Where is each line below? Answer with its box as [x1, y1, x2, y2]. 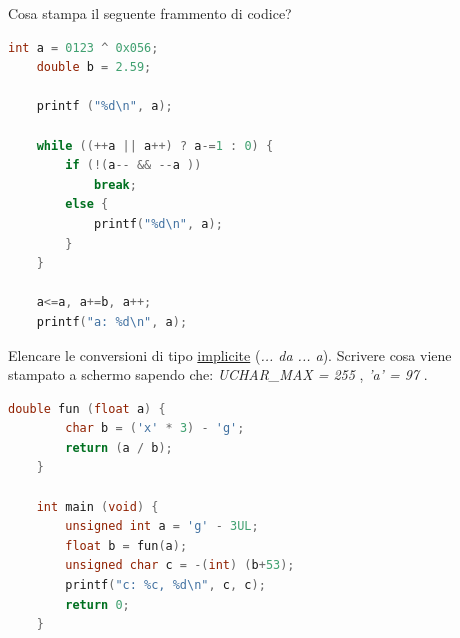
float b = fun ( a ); [65, 538, 188, 553]
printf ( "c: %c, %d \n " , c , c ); [65, 578, 266, 593]
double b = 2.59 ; [36, 60, 152, 75]
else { [65, 197, 109, 212]
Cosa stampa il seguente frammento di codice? [8, 3, 292, 23]
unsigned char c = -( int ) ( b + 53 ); [65, 558, 295, 573]
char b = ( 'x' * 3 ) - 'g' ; [65, 421, 245, 436]
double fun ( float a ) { [8, 401, 166, 416]
